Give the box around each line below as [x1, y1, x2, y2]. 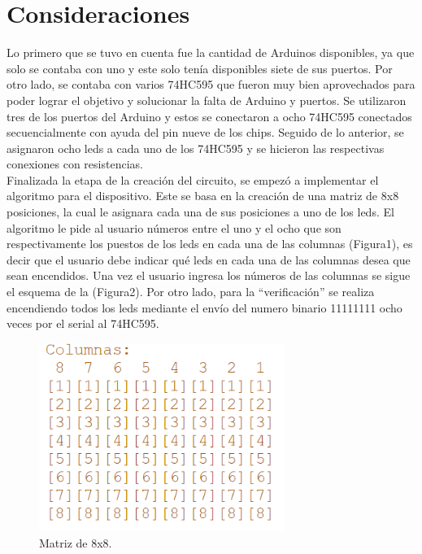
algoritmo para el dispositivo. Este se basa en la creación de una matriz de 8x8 [7, 187, 399, 204]
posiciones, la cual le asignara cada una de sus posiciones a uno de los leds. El [7, 203, 394, 220]
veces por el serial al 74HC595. [7, 315, 159, 332]
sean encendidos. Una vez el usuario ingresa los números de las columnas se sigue [7, 267, 411, 284]
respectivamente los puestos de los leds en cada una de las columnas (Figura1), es [7, 235, 413, 252]
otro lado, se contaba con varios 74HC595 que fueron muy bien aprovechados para [7, 76, 415, 93]
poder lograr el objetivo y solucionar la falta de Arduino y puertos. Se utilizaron [7, 91, 407, 108]
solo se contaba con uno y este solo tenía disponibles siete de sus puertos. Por [7, 59, 393, 76]
